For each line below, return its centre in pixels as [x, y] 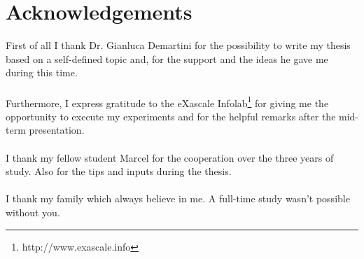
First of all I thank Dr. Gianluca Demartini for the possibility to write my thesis [178, 45]
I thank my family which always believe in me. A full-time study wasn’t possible [178, 198]
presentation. [57, 130]
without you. [33, 212]
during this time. [42, 72]
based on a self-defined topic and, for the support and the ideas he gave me [167, 58]
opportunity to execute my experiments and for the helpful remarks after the [171, 116]
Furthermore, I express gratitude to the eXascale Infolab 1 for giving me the [167, 101]
